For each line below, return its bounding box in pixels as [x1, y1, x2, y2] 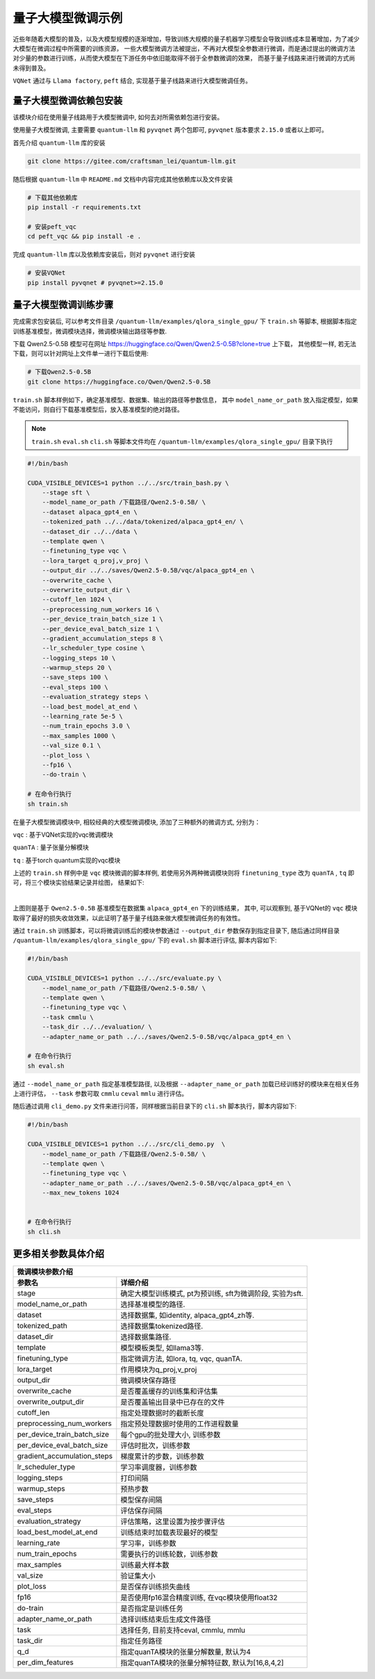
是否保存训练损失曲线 [120, 1582, 190, 1591]
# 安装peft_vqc [27, 222, 76, 231]
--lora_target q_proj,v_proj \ [42, 557, 149, 564]
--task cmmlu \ [42, 1013, 94, 1021]
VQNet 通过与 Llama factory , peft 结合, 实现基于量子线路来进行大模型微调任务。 [12, 76, 252, 85]
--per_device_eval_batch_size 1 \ [42, 625, 160, 632]
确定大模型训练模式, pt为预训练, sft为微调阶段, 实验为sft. [120, 1289, 303, 1299]
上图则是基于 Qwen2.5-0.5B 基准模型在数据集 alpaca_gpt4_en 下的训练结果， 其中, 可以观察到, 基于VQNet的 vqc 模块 [12, 904, 358, 912]
